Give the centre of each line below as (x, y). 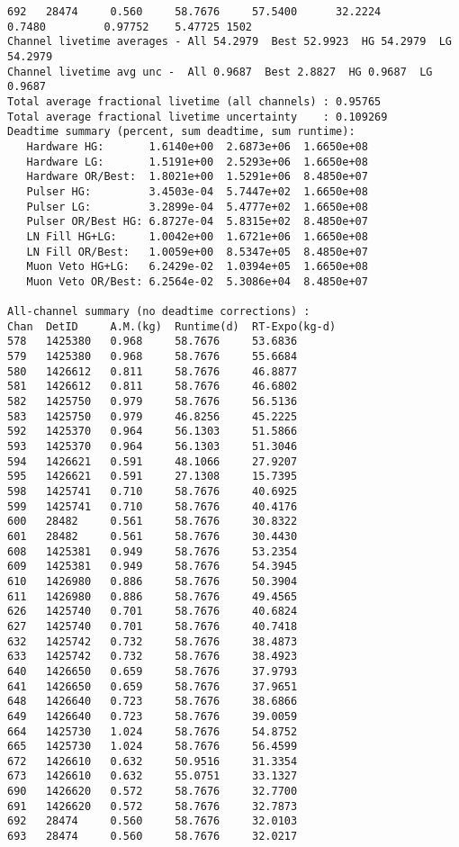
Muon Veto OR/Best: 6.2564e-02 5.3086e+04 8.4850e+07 (197, 281)
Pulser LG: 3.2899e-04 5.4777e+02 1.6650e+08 (197, 207)
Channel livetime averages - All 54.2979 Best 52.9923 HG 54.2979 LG (229, 42)
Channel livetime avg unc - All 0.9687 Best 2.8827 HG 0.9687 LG (220, 72)
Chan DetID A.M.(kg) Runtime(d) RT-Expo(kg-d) (172, 326)
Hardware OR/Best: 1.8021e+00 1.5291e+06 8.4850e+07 (197, 177)
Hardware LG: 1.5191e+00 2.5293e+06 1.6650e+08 (197, 162)
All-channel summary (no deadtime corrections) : (159, 312)
